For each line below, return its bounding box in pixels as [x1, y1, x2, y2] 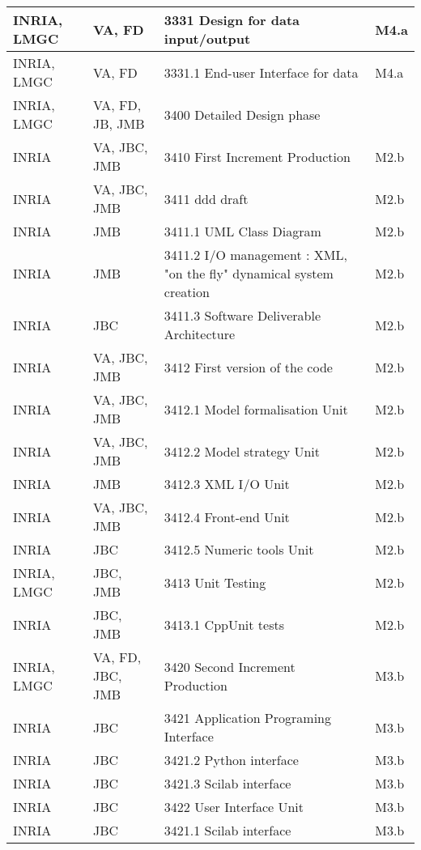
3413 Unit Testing [164, 572, 266, 592]
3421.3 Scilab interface [164, 774, 291, 793]
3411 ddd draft [164, 189, 249, 208]
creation [164, 283, 210, 301]
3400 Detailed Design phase [164, 104, 321, 124]
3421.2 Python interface [164, 750, 299, 769]
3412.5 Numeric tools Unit [164, 540, 314, 559]
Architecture [164, 325, 236, 343]
